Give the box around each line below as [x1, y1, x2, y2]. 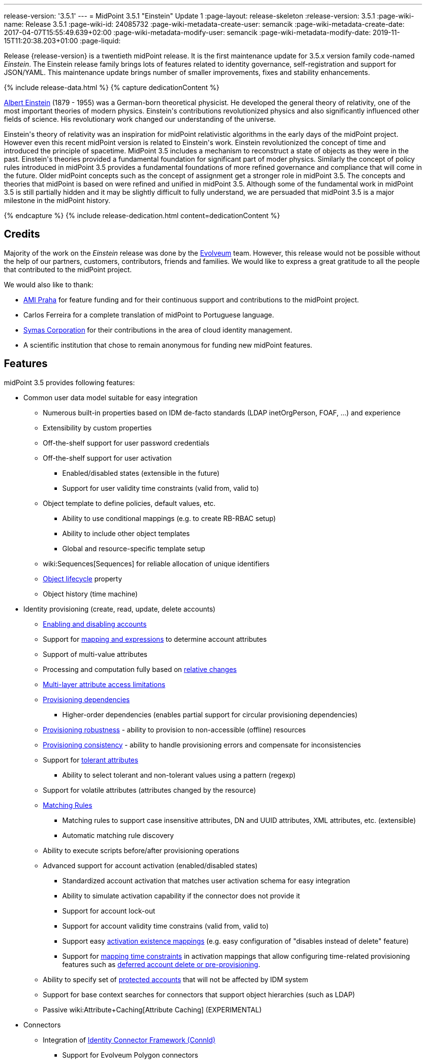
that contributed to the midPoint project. [4, 265, 132, 274]
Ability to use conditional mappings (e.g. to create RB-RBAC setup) [62, 514, 276, 522]
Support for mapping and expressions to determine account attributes [43, 634, 267, 643]
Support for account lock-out [62, 906, 156, 915]
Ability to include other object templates [62, 529, 190, 538]
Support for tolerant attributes [43, 755, 139, 764]
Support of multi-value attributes [43, 650, 147, 658]
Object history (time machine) [43, 589, 138, 598]
